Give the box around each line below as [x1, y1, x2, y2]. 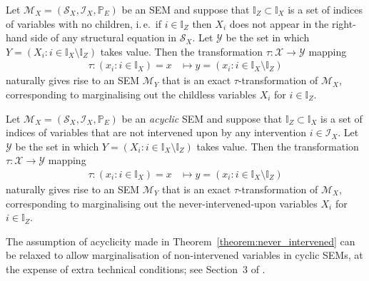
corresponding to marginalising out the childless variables [6, 87, 256, 101]
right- [331, 16, 356, 31]
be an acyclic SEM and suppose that [121, 111, 283, 126]
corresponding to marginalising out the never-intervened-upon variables [6, 195, 318, 210]
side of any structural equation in [31, 30, 177, 45]
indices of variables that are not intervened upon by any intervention [6, 125, 307, 140]
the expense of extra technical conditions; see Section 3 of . [6, 261, 266, 276]
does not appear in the [229, 16, 329, 31]
